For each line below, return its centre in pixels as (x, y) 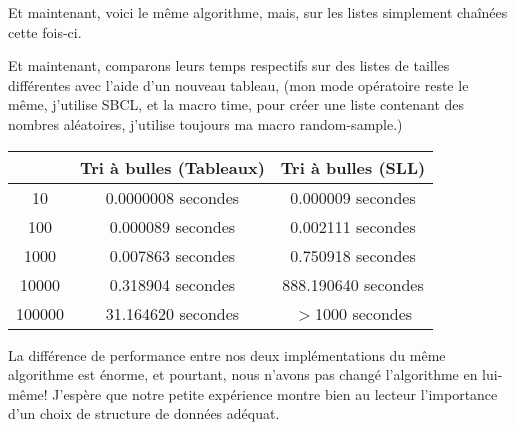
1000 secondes (364, 313)
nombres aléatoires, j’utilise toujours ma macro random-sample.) (205, 123)
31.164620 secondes (172, 313)
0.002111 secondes (353, 226)
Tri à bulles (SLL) (353, 167)
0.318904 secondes (172, 284)
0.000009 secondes (353, 197)
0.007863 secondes (172, 255)
